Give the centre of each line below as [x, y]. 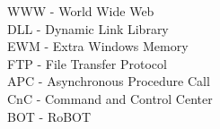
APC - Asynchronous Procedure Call [109, 81]
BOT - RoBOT [49, 116]
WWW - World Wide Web [81, 11]
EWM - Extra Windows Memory [98, 46]
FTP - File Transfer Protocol [87, 63]
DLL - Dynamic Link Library [88, 28]
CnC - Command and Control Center [110, 98]
